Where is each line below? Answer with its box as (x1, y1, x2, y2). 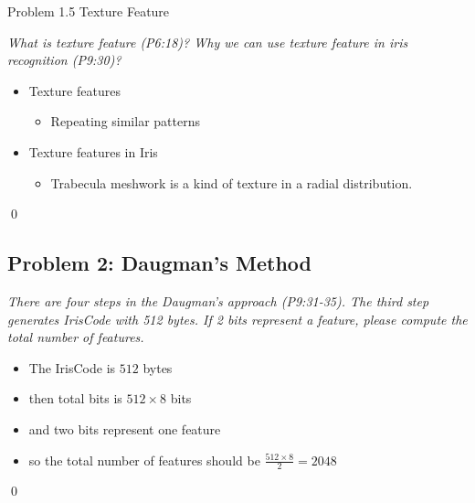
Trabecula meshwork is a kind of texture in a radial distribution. (50, 173, 413, 192)
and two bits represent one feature (28, 419, 221, 438)
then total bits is (28, 389, 122, 408)
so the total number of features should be (28, 450, 260, 469)
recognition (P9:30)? (7, 50, 121, 70)
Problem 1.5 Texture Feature (7, 2, 170, 20)
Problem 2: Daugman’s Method (7, 249, 311, 277)
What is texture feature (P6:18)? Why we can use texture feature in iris (7, 32, 408, 51)
